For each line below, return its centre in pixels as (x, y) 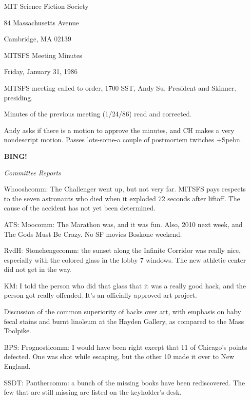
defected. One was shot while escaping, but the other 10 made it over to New (119, 356)
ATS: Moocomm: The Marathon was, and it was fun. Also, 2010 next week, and (123, 224)
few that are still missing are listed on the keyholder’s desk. (93, 392)
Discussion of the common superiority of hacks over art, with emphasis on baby (123, 312)
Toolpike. (18, 331)
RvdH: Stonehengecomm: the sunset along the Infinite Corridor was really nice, (122, 250)
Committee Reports (32, 172)
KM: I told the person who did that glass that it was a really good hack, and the (125, 285)
